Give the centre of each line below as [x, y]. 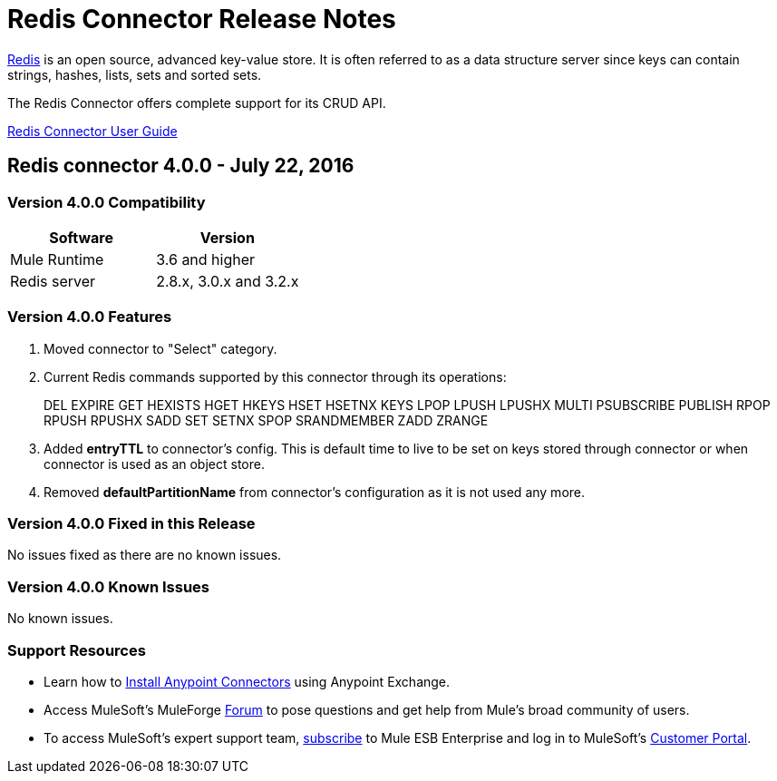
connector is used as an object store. [154, 464]
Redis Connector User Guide [92, 131]
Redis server [53, 281]
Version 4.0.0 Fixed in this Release [131, 524]
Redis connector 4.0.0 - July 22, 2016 [181, 166]
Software [81, 237]
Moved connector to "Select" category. [160, 348]
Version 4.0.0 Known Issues [108, 586]
